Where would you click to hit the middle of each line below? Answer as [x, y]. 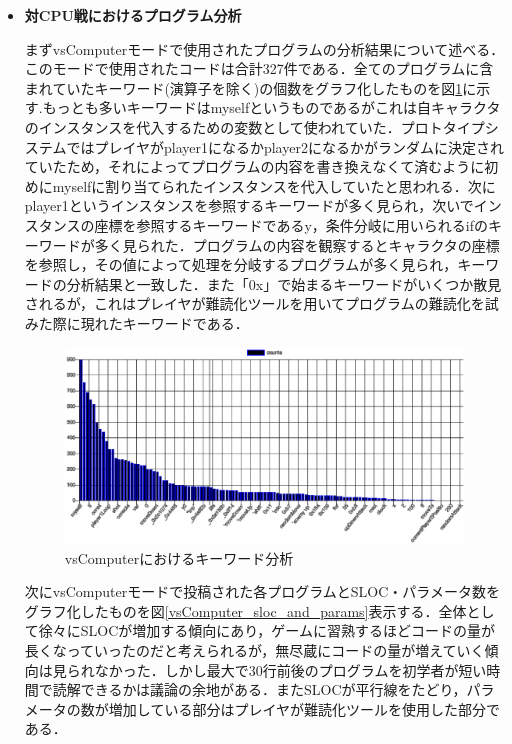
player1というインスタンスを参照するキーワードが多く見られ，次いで [249, 205]
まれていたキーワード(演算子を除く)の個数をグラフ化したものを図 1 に [250, 87]
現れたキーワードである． [164, 322]
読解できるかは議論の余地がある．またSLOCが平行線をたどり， [259, 689]
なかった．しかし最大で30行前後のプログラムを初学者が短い [290, 669]
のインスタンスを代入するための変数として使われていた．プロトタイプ [254, 126]
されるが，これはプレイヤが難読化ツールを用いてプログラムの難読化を [254, 303]
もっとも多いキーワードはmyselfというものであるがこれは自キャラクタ [271, 107]
